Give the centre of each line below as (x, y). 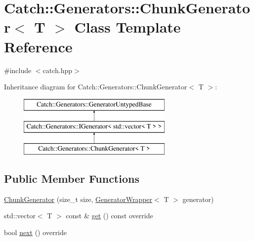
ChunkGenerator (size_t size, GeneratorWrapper (78, 199)
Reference (38, 46)
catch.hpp (58, 70)
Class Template (127, 27)
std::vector (20, 216)
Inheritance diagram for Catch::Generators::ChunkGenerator (96, 87)
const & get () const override (109, 216)
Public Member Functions (72, 179)
